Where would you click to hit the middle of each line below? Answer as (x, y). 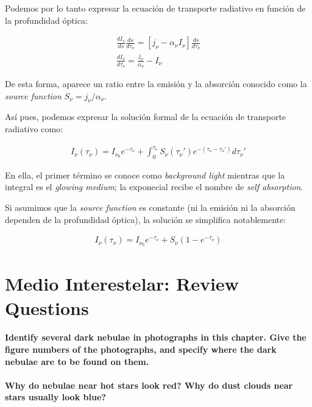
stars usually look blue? (55, 397)
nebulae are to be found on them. (77, 361)
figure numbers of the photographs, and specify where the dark (141, 349)
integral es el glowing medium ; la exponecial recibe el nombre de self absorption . (154, 187)
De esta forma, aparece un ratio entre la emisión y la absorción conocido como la (156, 83)
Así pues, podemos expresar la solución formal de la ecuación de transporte (146, 117)
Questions (47, 307)
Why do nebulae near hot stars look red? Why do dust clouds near (149, 385)
